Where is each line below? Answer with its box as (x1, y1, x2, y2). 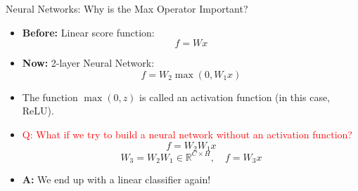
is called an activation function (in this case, (139, 89, 331, 104)
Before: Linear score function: (22, 25, 155, 39)
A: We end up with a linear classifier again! (22, 171, 211, 186)
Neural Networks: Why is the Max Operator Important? (6, 1, 248, 15)
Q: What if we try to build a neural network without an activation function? (22, 126, 352, 141)
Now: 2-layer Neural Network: (22, 55, 155, 70)
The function (22, 89, 78, 104)
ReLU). (22, 103, 54, 118)
